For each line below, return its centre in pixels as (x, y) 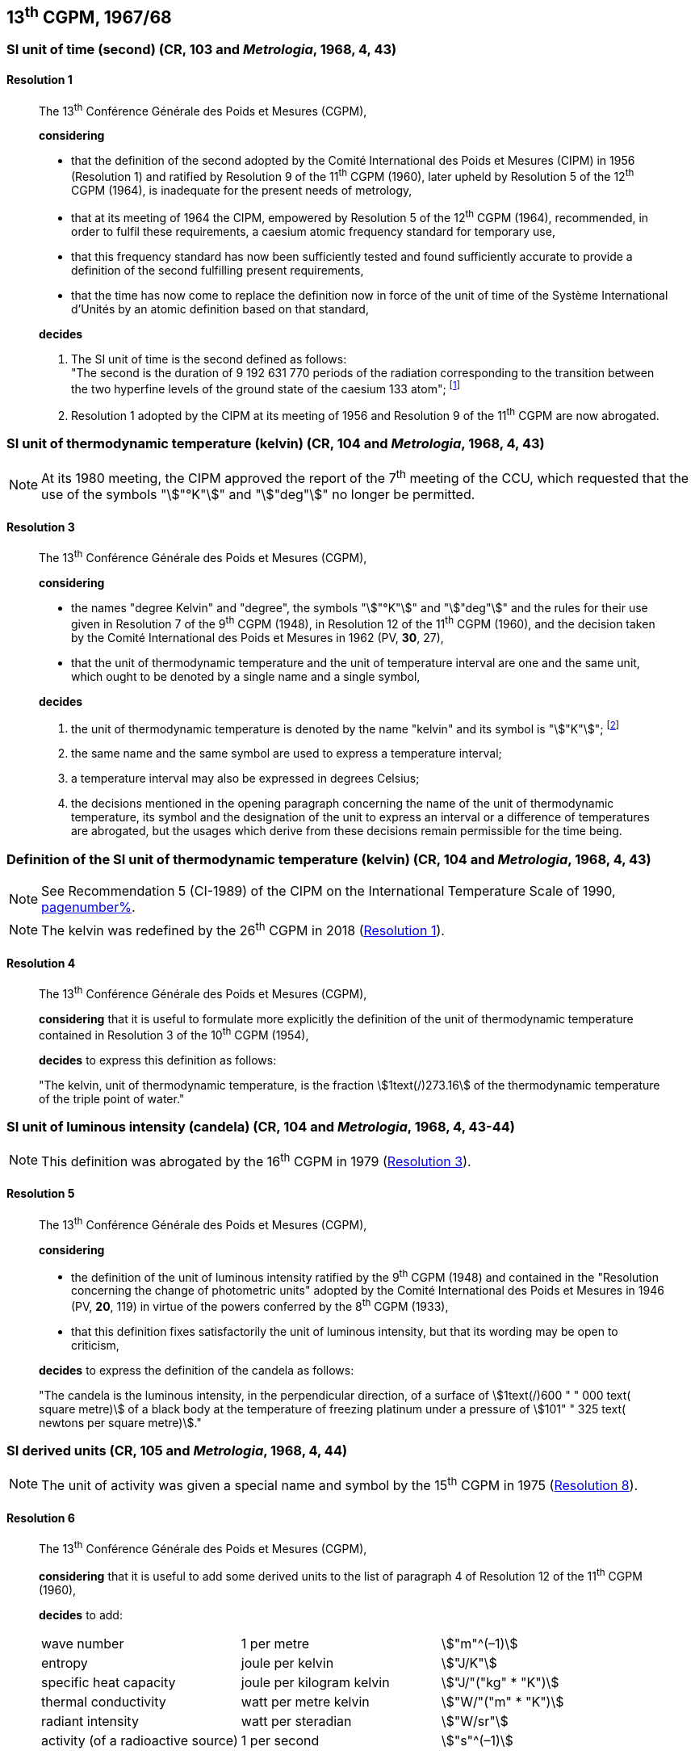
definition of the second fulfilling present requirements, (218, 270)
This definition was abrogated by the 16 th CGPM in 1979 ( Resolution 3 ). (256, 1160)
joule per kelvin (287, 1663)
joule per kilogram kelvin (315, 1682)
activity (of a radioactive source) (140, 1740)
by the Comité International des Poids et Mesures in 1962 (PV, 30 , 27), (257, 637)
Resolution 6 (41, 1518)
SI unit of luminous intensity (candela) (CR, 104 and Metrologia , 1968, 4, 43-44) (261, 1127)
